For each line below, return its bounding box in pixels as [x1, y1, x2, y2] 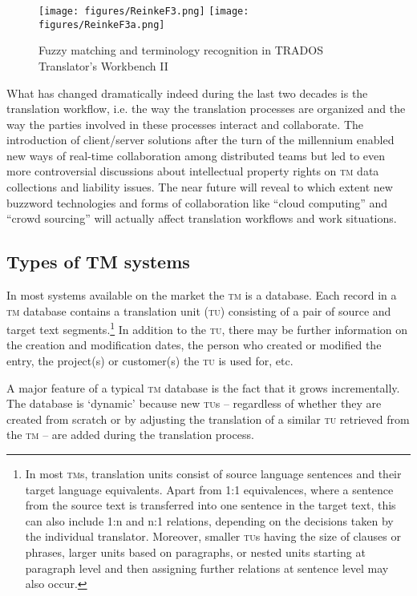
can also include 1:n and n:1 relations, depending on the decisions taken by [25, 512, 394, 529]
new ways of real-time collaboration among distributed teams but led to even [6, 147, 386, 163]
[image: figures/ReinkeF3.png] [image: [38, 6, 249, 17]
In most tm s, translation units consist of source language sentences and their [25, 465, 402, 482]
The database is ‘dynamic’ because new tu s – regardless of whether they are [6, 395, 382, 412]
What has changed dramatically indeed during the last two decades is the [6, 84, 368, 101]
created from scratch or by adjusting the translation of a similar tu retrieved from [6, 410, 410, 427]
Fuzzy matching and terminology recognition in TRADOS [38, 42, 323, 58]
